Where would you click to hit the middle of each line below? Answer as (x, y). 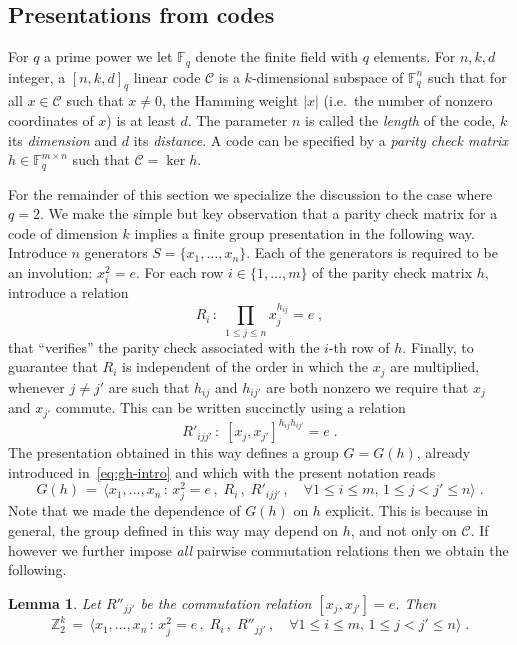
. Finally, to (438, 346)
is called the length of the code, (400, 120)
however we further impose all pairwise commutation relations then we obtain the (258, 549)
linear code (167, 76)
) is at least (141, 120)
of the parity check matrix (392, 272)
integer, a (37, 76)
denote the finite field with (277, 56)
